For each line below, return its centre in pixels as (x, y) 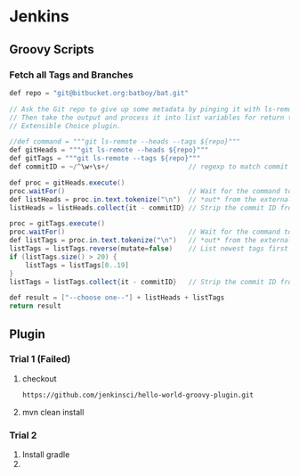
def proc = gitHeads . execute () (67, 183)
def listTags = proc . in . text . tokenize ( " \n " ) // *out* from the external (151, 241)
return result (36, 306)
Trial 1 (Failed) (40, 359)
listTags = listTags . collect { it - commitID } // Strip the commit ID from (153, 282)
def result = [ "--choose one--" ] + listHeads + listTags (117, 298)
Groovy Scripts (52, 49)
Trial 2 (23, 435)
